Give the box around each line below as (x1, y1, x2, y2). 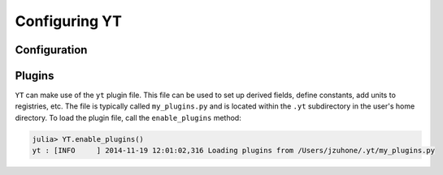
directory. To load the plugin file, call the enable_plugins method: (15, 113, 241, 122)
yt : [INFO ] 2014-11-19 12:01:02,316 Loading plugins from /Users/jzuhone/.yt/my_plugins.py (32, 146, 435, 156)
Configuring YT (15, 12, 122, 30)
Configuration (15, 43, 88, 57)
